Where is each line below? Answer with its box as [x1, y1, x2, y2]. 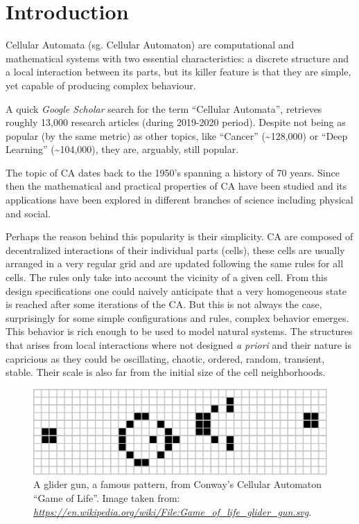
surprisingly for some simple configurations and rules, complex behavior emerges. [6, 310, 349, 325]
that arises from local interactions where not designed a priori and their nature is [6, 338, 352, 352]
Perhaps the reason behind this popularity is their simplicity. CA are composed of [6, 229, 353, 244]
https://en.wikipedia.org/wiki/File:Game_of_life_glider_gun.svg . [33, 504, 312, 518]
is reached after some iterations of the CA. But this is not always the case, [6, 297, 322, 311]
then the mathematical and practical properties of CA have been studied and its [6, 179, 347, 193]
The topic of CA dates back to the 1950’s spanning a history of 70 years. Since [6, 165, 340, 179]
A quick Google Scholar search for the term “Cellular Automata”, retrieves [6, 101, 322, 116]
